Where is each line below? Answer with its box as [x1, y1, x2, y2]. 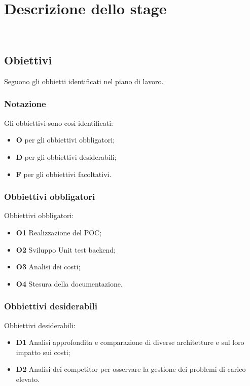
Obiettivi [4, 52, 52, 68]
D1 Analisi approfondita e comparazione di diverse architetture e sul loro [16, 337, 244, 347]
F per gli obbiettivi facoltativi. [16, 168, 112, 179]
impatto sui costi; [16, 346, 70, 357]
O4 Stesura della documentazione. [16, 278, 123, 289]
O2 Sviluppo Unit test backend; [16, 244, 116, 255]
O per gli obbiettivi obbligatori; [16, 134, 115, 145]
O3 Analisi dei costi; [16, 261, 81, 272]
